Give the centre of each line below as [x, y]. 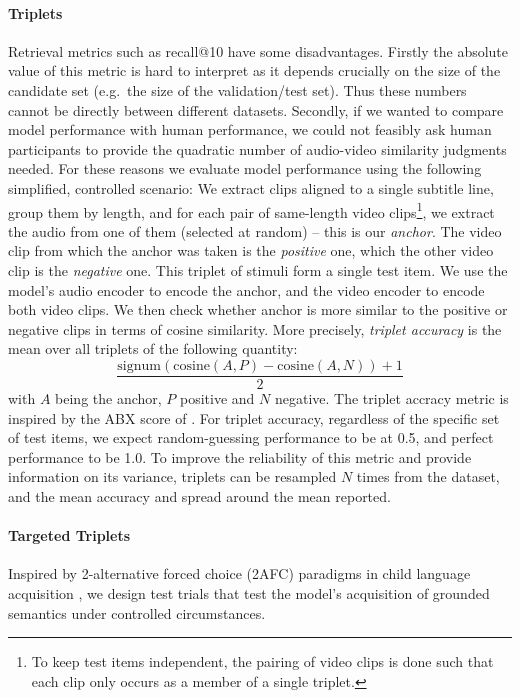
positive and [217, 398]
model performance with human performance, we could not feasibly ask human [250, 129]
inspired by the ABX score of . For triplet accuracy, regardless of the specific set [254, 417]
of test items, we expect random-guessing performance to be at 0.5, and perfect [251, 437]
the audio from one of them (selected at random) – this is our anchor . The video [255, 230]
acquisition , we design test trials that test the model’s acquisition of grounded [249, 592]
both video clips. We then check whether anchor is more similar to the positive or [258, 309]
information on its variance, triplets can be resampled [172, 476]
